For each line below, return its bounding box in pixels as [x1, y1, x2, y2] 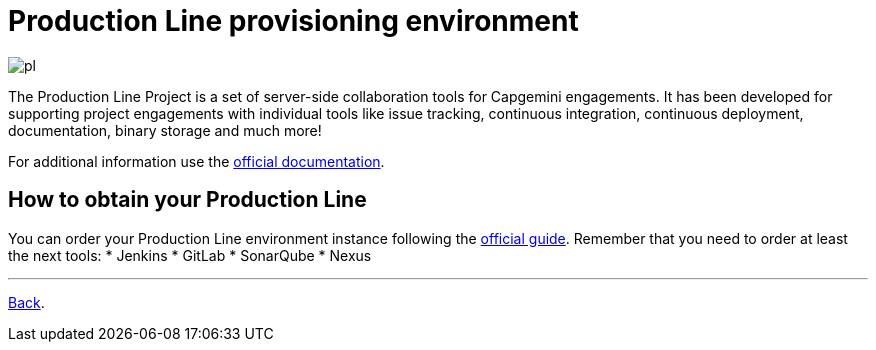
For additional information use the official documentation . [8, 152, 385, 170]
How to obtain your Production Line [8, 187, 367, 213]
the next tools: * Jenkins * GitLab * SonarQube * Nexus [8, 246, 372, 264]
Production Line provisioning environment [8, 4, 579, 38]
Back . [8, 293, 45, 311]
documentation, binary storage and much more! [8, 121, 322, 139]
